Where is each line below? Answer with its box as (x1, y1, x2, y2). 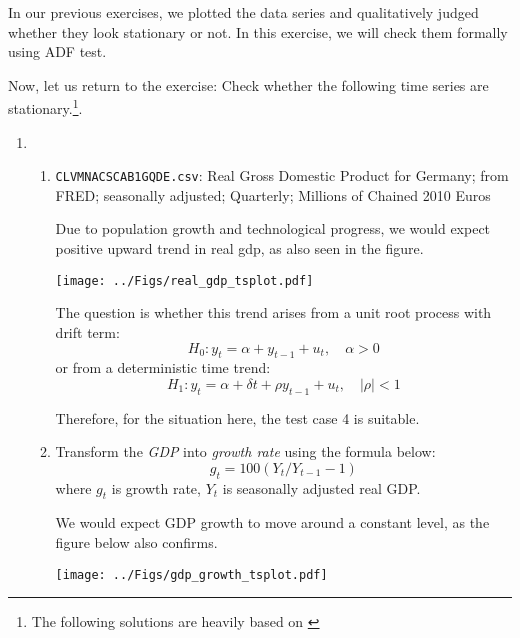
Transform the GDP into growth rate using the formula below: (55, 441, 436, 462)
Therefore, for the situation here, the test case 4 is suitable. (55, 407, 420, 428)
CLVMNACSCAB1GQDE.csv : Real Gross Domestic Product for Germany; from (55, 165, 509, 186)
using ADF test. (8, 41, 107, 62)
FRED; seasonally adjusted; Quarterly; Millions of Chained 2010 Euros (55, 184, 491, 205)
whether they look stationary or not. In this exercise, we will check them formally (8, 21, 508, 42)
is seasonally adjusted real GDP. (222, 477, 421, 498)
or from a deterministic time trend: (55, 357, 271, 378)
